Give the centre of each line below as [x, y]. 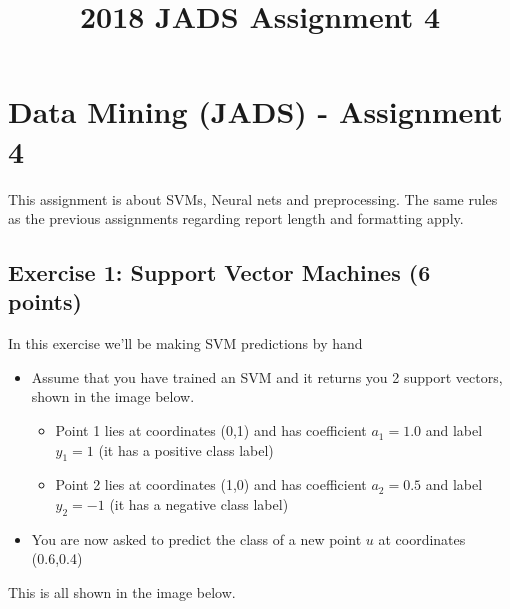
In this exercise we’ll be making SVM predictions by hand [185, 343]
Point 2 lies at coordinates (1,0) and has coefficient [211, 484]
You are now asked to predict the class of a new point [196, 538]
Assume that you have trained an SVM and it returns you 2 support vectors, [267, 376]
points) [45, 301]
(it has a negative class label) [199, 504]
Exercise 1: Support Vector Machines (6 [219, 272]
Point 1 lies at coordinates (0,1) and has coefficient [211, 430]
